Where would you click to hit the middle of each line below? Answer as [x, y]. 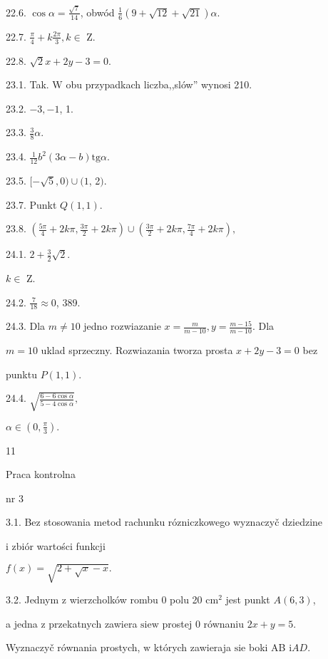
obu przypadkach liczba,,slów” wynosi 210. [159, 84]
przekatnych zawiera [93, 623]
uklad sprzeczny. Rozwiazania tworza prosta [137, 350]
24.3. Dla [26, 326]
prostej [177, 623]
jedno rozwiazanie [122, 326]
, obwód [97, 12]
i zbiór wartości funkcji [56, 546]
